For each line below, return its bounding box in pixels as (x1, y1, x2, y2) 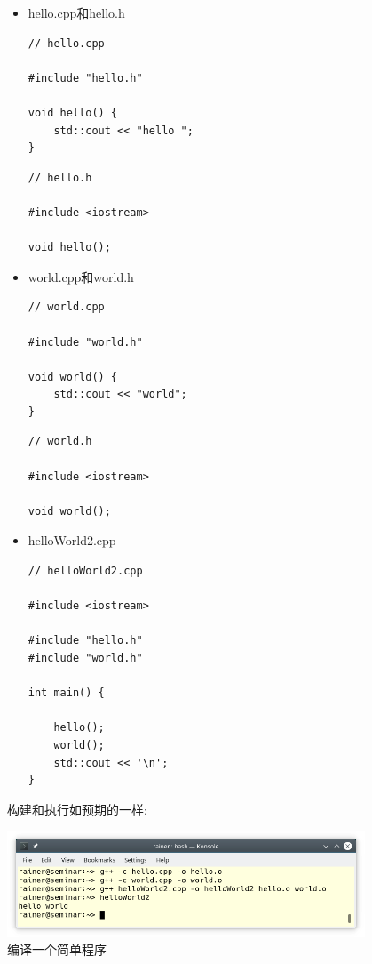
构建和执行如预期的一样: (7, 799, 147, 818)
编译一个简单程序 (7, 940, 107, 959)
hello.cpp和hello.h (28, 4, 125, 21)
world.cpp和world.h (28, 267, 134, 285)
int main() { (28, 687, 105, 700)
